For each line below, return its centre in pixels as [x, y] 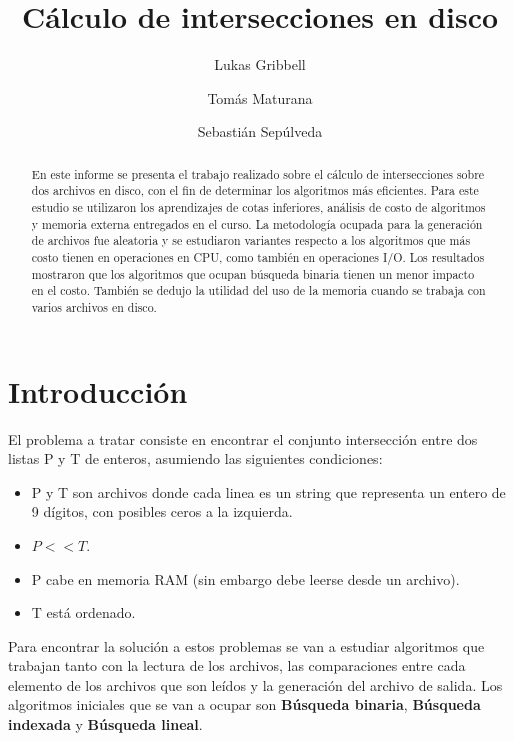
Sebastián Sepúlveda [260, 131]
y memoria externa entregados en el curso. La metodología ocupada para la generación [257, 223]
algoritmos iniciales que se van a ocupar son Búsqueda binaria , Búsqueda [244, 704]
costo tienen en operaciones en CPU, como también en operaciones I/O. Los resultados [258, 256]
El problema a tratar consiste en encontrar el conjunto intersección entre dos [243, 438]
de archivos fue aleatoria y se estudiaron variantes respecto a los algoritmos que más [251, 240]
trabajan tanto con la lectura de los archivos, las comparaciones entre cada [237, 665]
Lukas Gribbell [260, 64]
